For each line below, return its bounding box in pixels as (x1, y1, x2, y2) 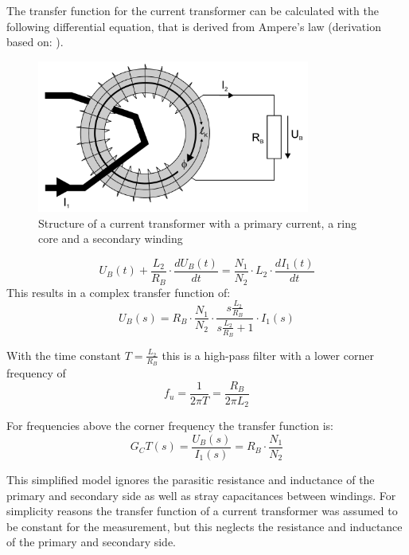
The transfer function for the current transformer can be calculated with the (6, 2, 379, 18)
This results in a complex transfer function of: (6, 283, 231, 300)
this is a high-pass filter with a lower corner (162, 346, 374, 363)
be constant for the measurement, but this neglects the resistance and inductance (6, 518, 403, 534)
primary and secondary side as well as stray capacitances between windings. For (6, 487, 396, 503)
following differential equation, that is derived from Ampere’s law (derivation (6, 18, 381, 34)
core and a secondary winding (38, 230, 183, 247)
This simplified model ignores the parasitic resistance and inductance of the (6, 471, 375, 487)
